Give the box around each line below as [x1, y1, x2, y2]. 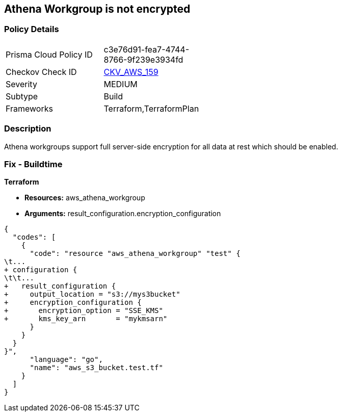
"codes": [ [12, 233, 56, 242]
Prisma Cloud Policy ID [6, 49, 93, 60]
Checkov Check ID [6, 66, 77, 77]
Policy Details [4, 24, 59, 35]
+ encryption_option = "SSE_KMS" [4, 306, 163, 315]
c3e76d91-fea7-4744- [103, 44, 189, 55]
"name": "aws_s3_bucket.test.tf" [30, 363, 163, 372]
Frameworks [6, 103, 53, 114]
